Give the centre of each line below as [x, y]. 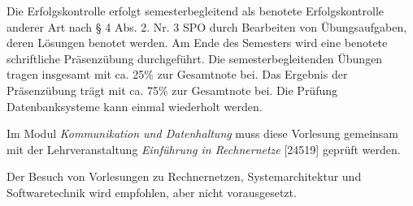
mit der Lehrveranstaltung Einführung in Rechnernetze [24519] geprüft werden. [204, 149]
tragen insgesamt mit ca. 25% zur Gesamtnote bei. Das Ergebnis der [177, 74]
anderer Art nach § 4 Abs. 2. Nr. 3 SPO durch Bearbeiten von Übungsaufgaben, [207, 26]
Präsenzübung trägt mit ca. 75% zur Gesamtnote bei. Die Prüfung [172, 90]
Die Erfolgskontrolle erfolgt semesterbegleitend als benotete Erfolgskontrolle [195, 11]
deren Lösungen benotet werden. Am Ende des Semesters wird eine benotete [197, 43]
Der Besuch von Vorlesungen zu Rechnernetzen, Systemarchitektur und [184, 176]
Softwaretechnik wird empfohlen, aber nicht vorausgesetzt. [152, 192]
